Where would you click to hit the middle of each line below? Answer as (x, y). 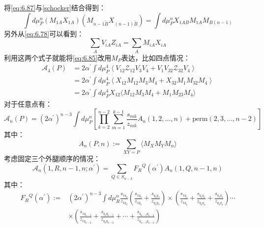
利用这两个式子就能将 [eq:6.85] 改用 (58, 57)
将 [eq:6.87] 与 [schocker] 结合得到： (55, 7)
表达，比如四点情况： (156, 57)
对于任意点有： (28, 103)
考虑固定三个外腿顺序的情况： (52, 158)
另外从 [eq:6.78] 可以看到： (44, 33)
